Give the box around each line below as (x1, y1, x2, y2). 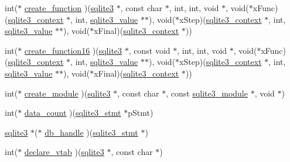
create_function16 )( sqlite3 (24, 44, 122, 56)
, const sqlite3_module (166, 87, 248, 99)
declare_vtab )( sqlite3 (24, 146, 104, 158)
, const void (128, 44, 170, 56)
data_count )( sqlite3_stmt (24, 106, 121, 119)
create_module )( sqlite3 (24, 87, 111, 99)
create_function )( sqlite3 (24, 2, 114, 13)
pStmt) (128, 106, 153, 119)
